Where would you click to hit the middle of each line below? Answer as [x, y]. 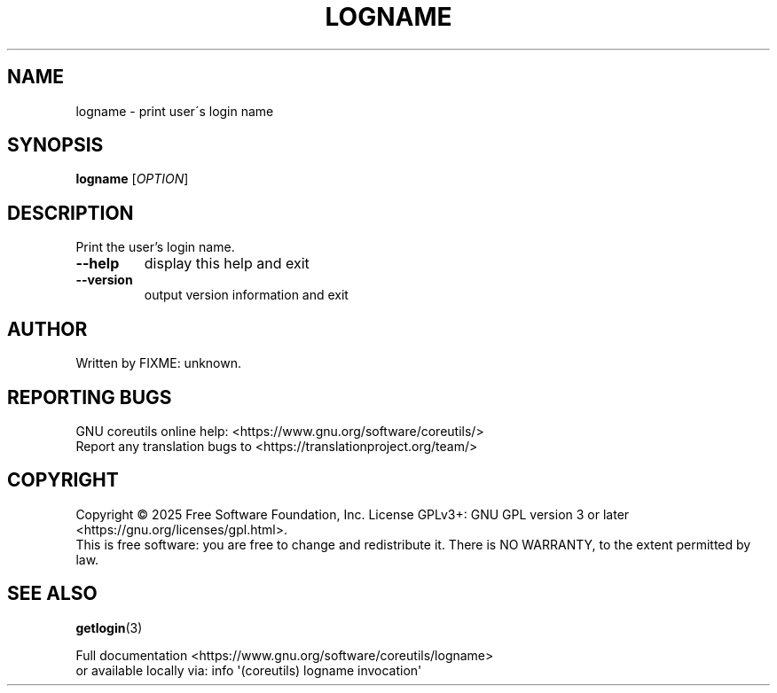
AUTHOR [47, 329]
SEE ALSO [52, 594]
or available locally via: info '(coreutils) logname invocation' [249, 670]
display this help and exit [227, 264]
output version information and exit [246, 295]
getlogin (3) [109, 627]
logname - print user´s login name [175, 111]
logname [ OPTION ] [132, 179]
